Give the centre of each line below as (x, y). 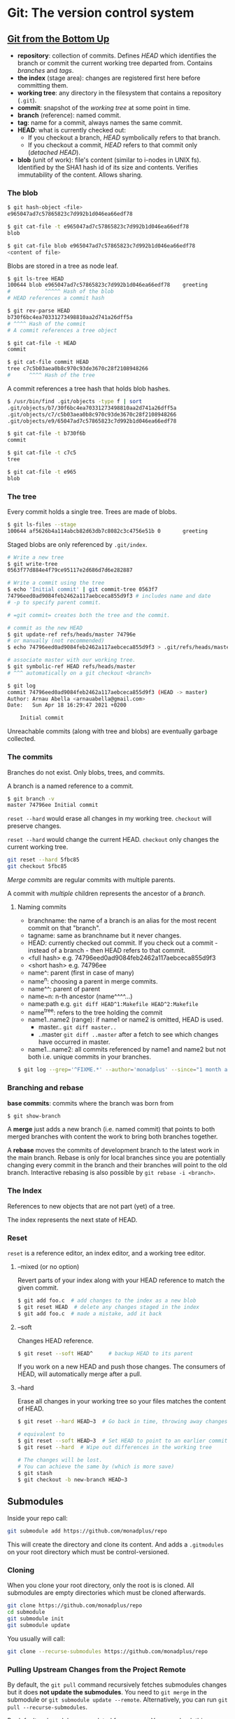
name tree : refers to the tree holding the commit (95, 1012)
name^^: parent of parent (64, 988)
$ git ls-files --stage (42, 524)
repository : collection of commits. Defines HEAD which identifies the (117, 55)
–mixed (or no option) (48, 1266)
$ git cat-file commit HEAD (48, 362)
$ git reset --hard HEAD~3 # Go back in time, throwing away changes (122, 1422)
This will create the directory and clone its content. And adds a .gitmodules (115, 1544)
